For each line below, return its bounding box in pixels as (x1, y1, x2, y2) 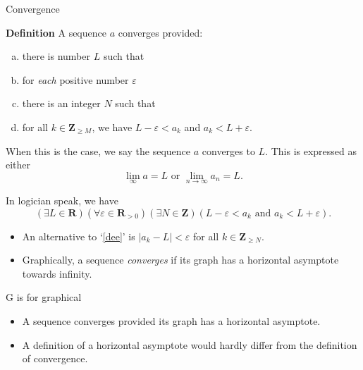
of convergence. (22, 351, 88, 366)
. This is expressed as (265, 143, 357, 158)
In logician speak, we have (6, 192, 118, 207)
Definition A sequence (6, 25, 106, 39)
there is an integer (22, 96, 101, 111)
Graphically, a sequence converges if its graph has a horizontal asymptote (22, 252, 339, 267)
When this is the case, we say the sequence (6, 143, 191, 158)
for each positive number (22, 72, 129, 87)
